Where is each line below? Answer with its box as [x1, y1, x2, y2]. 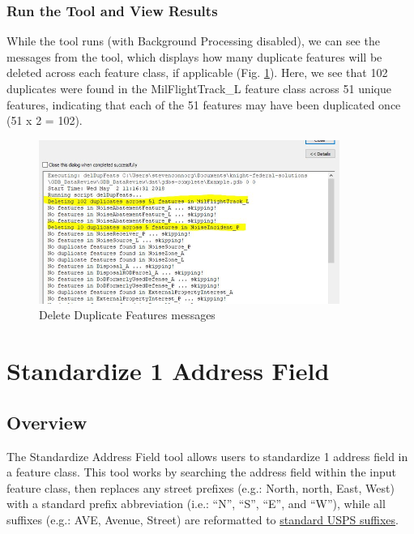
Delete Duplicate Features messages [39, 306, 216, 323]
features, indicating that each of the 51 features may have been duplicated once [6, 96, 401, 113]
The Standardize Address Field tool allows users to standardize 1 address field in [6, 447, 408, 464]
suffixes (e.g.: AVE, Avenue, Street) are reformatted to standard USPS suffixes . [6, 511, 399, 528]
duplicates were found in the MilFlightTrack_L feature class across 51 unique [6, 80, 391, 96]
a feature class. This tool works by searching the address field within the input [6, 464, 396, 481]
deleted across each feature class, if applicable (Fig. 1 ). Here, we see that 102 [6, 64, 388, 81]
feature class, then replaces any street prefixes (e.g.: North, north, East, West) [6, 479, 395, 496]
